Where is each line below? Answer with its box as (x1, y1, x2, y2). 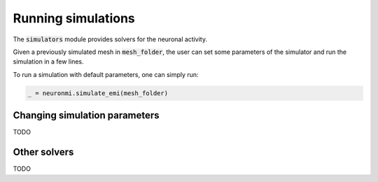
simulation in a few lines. (13, 57, 84, 66)
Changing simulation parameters (13, 109, 160, 122)
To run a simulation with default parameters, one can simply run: (13, 70, 199, 78)
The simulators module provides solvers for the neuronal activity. (13, 35, 208, 43)
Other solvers (13, 146, 74, 158)
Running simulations (13, 10, 136, 26)
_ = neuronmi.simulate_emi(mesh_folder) (27, 89, 168, 97)
